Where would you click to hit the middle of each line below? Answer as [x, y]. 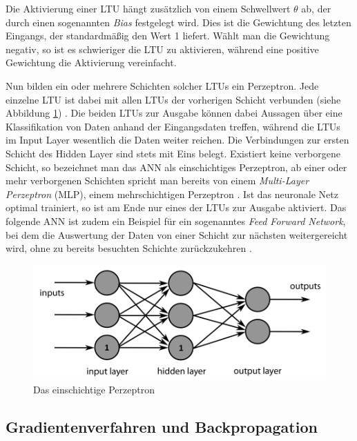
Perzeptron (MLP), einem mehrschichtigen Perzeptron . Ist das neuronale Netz [172, 194]
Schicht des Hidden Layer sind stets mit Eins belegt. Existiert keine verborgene [173, 153]
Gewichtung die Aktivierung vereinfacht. [91, 62]
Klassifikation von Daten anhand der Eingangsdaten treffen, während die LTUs [173, 126]
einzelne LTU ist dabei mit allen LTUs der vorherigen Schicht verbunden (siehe [173, 99]
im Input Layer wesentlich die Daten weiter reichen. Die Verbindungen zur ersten [177, 140]
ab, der [316, 8]
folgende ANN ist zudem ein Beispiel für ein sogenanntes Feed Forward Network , [176, 220]
